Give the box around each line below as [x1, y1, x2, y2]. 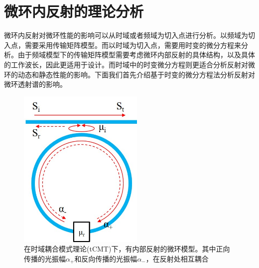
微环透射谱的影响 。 [4, 79, 67, 89]
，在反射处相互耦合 [145, 253, 209, 264]
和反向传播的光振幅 [74, 253, 137, 264]
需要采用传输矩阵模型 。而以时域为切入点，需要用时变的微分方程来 [24, 39, 241, 50]
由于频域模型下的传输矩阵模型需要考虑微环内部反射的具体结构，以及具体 [17, 49, 255, 60]
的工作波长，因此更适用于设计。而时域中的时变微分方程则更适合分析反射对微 [4, 59, 255, 69]
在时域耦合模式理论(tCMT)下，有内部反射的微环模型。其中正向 [24, 244, 230, 254]
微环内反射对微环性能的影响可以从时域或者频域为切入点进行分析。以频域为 [4, 30, 248, 40]
